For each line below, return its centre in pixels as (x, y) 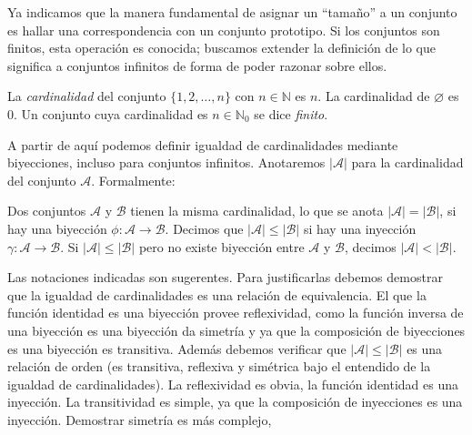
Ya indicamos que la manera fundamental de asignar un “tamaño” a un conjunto (232, 12)
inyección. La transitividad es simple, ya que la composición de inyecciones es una (235, 402)
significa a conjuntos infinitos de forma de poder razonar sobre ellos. (197, 65)
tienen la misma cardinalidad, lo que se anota (257, 211)
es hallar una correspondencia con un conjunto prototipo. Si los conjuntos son (224, 30)
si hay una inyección (360, 228)
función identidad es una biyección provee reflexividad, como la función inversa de (236, 313)
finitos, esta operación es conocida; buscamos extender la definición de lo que (222, 48)
